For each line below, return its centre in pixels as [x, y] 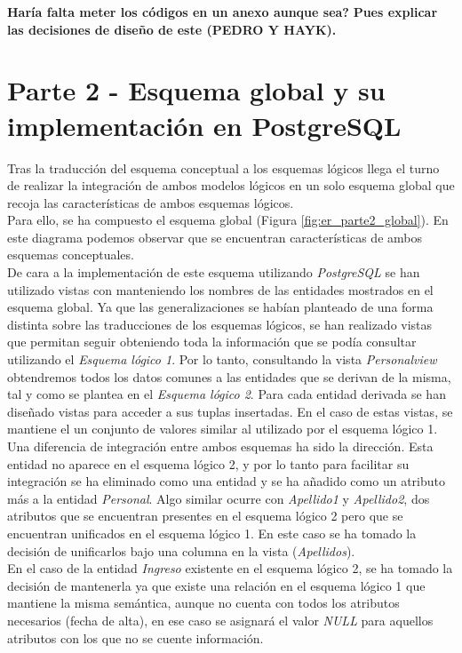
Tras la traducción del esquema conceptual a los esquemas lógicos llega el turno [223, 167]
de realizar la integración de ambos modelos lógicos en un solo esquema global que [231, 185]
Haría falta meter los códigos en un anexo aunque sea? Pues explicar [223, 12]
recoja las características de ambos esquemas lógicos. [151, 202]
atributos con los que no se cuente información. [135, 637]
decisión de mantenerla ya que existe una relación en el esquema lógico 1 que [216, 585]
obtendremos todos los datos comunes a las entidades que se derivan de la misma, [229, 376]
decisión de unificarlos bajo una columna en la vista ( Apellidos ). [181, 550]
